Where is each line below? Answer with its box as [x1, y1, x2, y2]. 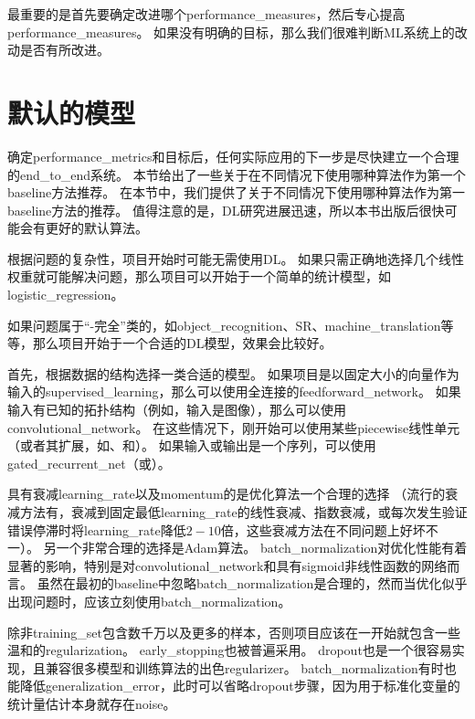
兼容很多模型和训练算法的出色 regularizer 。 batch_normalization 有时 [45, 658, 444, 677]
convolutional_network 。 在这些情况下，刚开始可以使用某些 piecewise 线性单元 [7, 418, 460, 437]
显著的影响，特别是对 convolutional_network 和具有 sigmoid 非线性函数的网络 [7, 555, 448, 575]
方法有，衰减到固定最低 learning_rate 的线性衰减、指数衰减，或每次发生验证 [19, 502, 468, 521]
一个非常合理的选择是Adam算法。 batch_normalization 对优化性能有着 [56, 538, 468, 557]
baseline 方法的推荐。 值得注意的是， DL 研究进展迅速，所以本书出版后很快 [7, 200, 445, 219]
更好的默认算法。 [45, 218, 148, 238]
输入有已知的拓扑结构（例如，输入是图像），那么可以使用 [7, 400, 346, 419]
